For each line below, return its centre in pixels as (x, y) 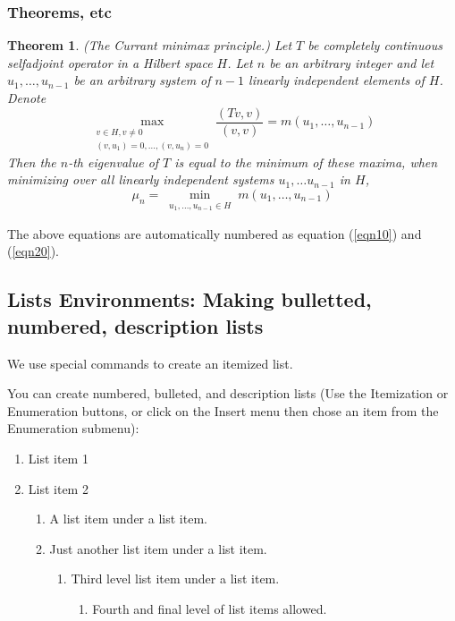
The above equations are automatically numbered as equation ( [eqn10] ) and (215, 233)
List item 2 (58, 488)
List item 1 (58, 458)
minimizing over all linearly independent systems (141, 179)
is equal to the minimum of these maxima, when (306, 162)
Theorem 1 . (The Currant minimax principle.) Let (150, 45)
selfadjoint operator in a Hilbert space (110, 62)
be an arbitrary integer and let (352, 62)
